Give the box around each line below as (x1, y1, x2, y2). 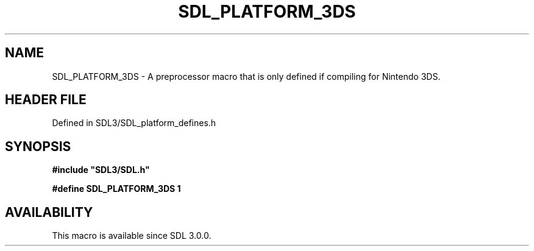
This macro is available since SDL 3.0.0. (52, 230, 212, 241)
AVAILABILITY (5, 204, 93, 220)
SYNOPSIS (5, 138, 71, 154)
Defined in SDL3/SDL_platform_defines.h (52, 118, 216, 129)
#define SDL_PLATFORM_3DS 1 (52, 183, 181, 194)
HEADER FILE (5, 92, 87, 108)
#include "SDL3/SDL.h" (52, 164, 150, 175)
